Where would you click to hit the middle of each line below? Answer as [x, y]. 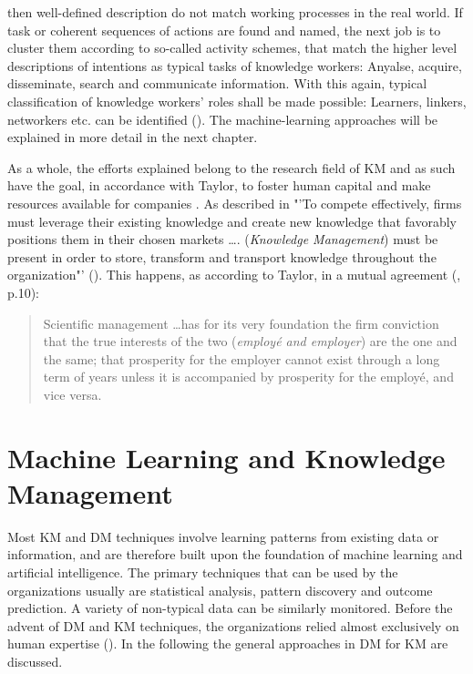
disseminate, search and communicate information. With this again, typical [217, 83]
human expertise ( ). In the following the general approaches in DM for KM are [228, 643]
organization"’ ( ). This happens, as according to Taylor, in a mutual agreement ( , [234, 275]
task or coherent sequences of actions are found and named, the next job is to [224, 30]
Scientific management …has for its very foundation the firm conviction [241, 323]
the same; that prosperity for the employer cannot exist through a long [242, 358]
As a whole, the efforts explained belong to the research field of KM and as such [231, 167]
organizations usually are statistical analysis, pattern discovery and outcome [220, 590]
